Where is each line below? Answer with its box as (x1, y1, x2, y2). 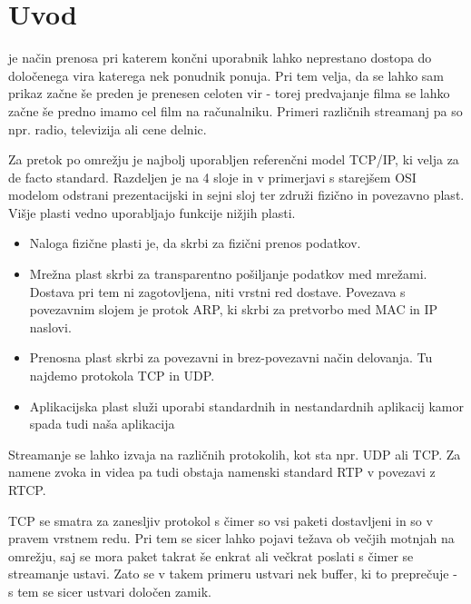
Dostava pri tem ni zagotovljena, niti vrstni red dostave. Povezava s (29, 282, 406, 301)
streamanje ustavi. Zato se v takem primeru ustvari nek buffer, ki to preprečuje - (8, 564, 457, 583)
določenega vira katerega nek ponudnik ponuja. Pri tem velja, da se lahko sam (8, 65, 444, 84)
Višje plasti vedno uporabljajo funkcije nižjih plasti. (8, 203, 296, 222)
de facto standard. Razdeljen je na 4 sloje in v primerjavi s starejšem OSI (8, 167, 417, 186)
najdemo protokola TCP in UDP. (29, 366, 215, 385)
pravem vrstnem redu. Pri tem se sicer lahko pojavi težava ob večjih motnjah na (8, 529, 455, 548)
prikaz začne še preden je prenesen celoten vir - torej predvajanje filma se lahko (8, 84, 450, 103)
